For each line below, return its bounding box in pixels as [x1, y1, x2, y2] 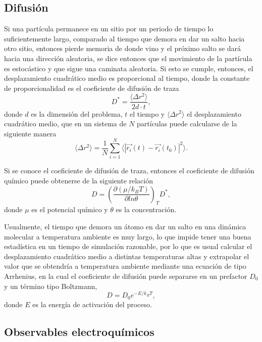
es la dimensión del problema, [31, 108, 123, 119]
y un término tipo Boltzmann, [4, 280, 97, 291]
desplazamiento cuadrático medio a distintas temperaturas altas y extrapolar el [4, 251, 249, 261]
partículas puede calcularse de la [137, 118, 237, 129]
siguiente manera [4, 128, 57, 138]
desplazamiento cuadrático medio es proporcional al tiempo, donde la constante [4, 73, 250, 83]
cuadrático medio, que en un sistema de [4, 118, 127, 129]
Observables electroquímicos [4, 323, 154, 339]
